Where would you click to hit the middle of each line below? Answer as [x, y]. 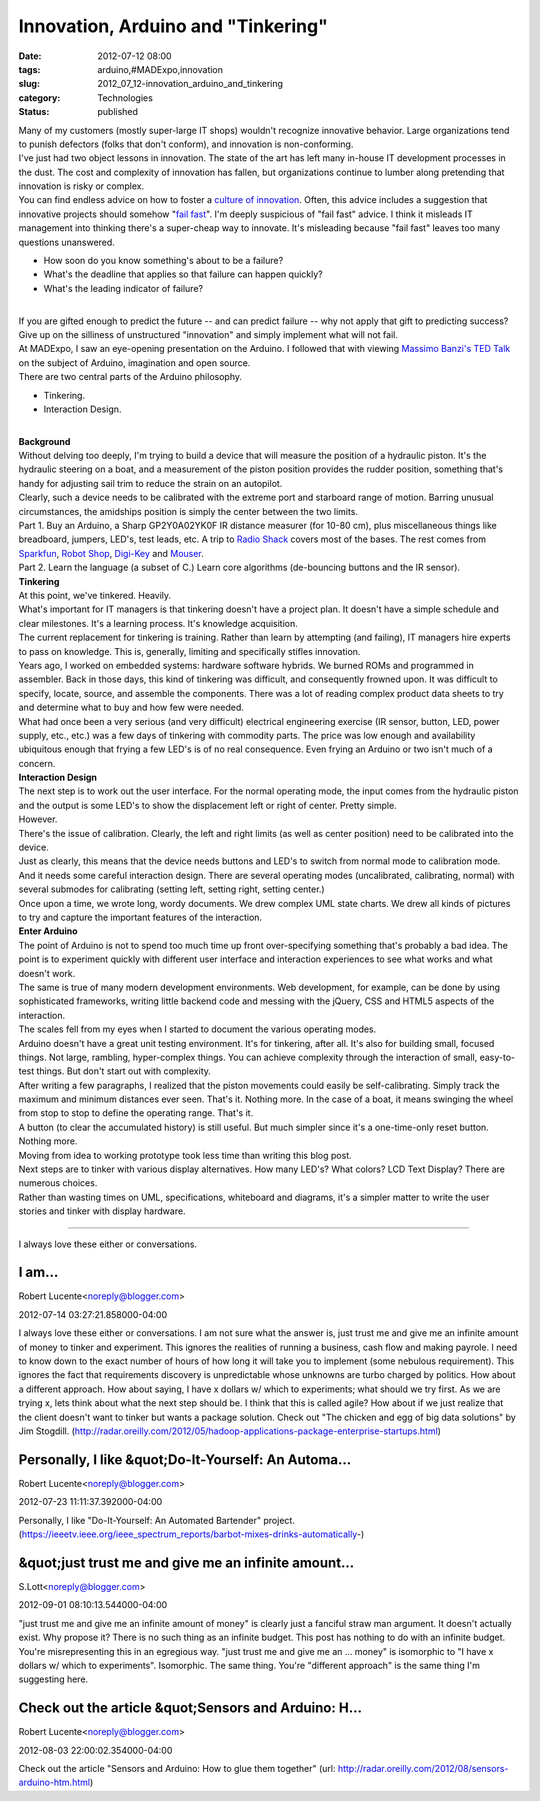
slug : [29, 84]
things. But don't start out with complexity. [124, 1071]
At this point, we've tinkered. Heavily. [95, 595]
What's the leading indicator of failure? [123, 288]
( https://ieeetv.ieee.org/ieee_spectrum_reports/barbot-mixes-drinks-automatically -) [191, 1534]
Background [44, 441]
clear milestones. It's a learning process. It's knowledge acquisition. [158, 623]
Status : [34, 112]
